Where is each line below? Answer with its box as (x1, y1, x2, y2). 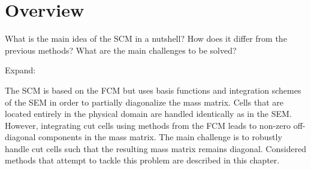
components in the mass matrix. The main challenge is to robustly (38, 131, 282, 143)
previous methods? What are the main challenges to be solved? (5, 44, 237, 56)
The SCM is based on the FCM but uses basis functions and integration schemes (5, 84, 301, 96)
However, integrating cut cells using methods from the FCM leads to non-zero (5, 119, 291, 131)
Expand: (5, 64, 36, 76)
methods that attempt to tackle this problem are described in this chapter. (5, 154, 280, 166)
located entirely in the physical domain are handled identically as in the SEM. (5, 107, 292, 120)
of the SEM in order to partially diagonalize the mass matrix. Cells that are (5, 95, 283, 108)
